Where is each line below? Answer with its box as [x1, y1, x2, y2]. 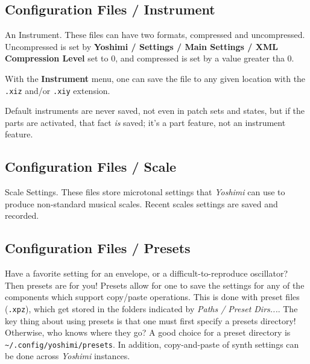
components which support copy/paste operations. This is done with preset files [5, 290, 300, 303]
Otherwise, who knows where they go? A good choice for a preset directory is [5, 326, 291, 339]
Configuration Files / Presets [5, 239, 191, 257]
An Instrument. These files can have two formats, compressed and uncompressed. [5, 28, 305, 41]
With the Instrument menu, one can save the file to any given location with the [5, 72, 306, 84]
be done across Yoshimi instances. [5, 350, 130, 362]
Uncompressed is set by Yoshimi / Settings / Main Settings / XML [5, 40, 278, 52]
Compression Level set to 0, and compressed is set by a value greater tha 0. [5, 52, 294, 64]
